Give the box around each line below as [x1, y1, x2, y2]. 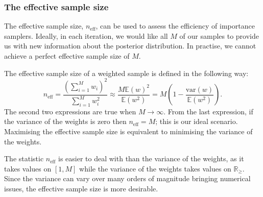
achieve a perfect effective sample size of [4, 51, 130, 61]
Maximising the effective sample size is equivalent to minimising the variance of [4, 126, 253, 137]
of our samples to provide [179, 30, 259, 41]
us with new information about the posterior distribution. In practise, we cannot [4, 40, 256, 51]
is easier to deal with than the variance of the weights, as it [58, 153, 244, 164]
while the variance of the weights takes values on [79, 163, 231, 174]
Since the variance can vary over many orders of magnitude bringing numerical [4, 173, 251, 184]
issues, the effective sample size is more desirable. [4, 183, 158, 194]
